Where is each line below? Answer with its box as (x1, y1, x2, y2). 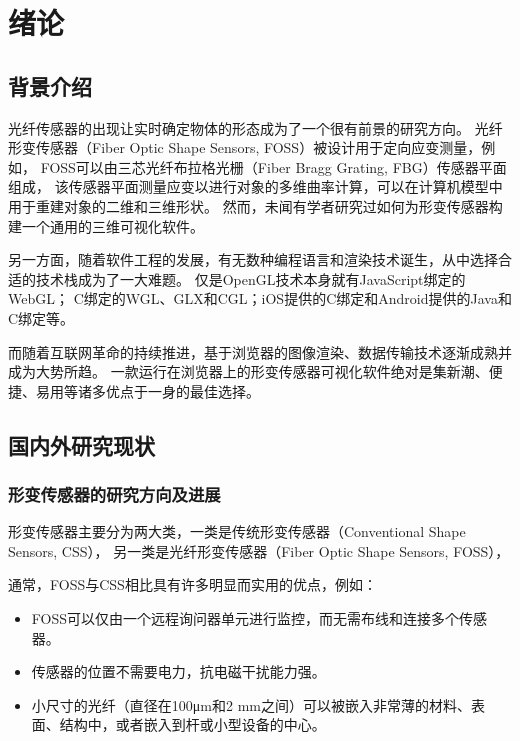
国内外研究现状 (8, 429, 155, 460)
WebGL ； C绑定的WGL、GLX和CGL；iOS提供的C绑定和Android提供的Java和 (8, 288, 512, 309)
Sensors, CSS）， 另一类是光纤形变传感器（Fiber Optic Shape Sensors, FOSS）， (8, 540, 510, 561)
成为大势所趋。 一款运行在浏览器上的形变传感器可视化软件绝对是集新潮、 (8, 361, 489, 382)
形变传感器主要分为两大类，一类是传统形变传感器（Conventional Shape (8, 521, 466, 542)
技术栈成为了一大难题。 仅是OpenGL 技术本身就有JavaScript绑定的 (35, 268, 466, 289)
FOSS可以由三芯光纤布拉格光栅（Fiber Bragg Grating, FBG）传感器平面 (40, 156, 507, 177)
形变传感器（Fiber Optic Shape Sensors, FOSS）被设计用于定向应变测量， (8, 137, 482, 158)
